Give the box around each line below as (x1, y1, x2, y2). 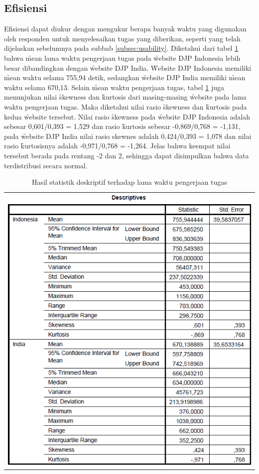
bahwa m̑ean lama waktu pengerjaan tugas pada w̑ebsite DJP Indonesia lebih (4, 52, 241, 63)
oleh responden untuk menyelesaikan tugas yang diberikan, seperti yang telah (4, 33, 241, 43)
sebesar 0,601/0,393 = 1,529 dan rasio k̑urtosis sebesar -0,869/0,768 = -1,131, (4, 121, 241, 131)
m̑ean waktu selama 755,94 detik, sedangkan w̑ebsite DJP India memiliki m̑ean (4, 72, 246, 83)
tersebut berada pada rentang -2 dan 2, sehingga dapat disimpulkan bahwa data (4, 150, 249, 160)
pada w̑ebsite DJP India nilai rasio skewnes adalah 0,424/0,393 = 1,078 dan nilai (4, 130, 252, 141)
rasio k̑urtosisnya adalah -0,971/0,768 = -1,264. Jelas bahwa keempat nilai (4, 140, 231, 151)
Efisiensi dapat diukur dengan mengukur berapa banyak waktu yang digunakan (4, 23, 247, 34)
